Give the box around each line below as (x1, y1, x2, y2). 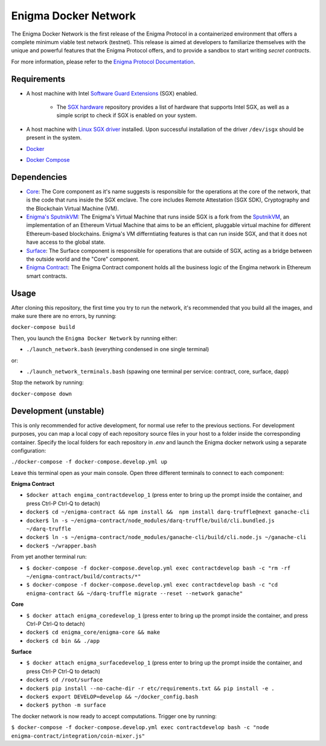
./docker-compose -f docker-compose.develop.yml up (11, 459, 168, 465)
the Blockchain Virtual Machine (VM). (26, 205, 119, 212)
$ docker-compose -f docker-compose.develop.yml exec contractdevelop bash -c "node (11, 724, 269, 731)
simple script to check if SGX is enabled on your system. (56, 112, 197, 119)
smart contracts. (26, 272, 68, 279)
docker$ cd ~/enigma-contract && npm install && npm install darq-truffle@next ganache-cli (26, 509, 310, 515)
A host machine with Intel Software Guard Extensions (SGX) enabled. (26, 89, 198, 97)
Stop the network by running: (11, 379, 84, 386)
